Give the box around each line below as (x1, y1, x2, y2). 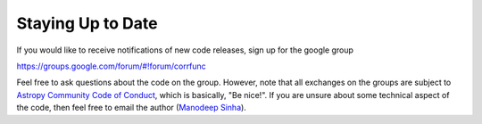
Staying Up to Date (16, 13, 158, 33)
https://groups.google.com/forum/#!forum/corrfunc (16, 61, 207, 71)
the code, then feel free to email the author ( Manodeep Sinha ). (16, 103, 247, 113)
